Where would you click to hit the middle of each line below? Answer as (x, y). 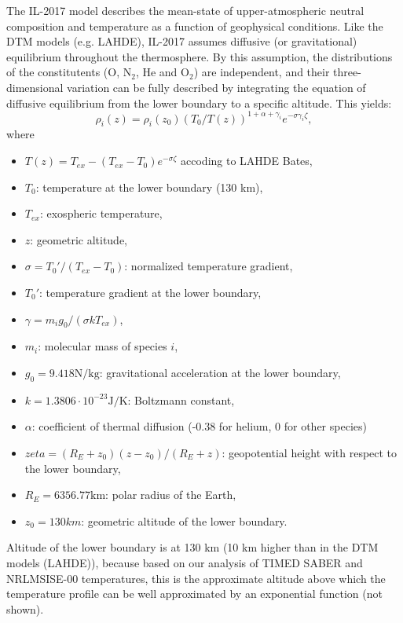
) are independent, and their (262, 72)
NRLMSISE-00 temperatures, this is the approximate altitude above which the (196, 578)
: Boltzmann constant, (181, 399)
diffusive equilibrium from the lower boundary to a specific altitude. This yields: (199, 103)
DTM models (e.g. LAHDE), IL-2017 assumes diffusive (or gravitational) (182, 41)
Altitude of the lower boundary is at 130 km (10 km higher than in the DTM (192, 547)
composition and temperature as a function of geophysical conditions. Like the (195, 26)
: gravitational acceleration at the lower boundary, (220, 372)
